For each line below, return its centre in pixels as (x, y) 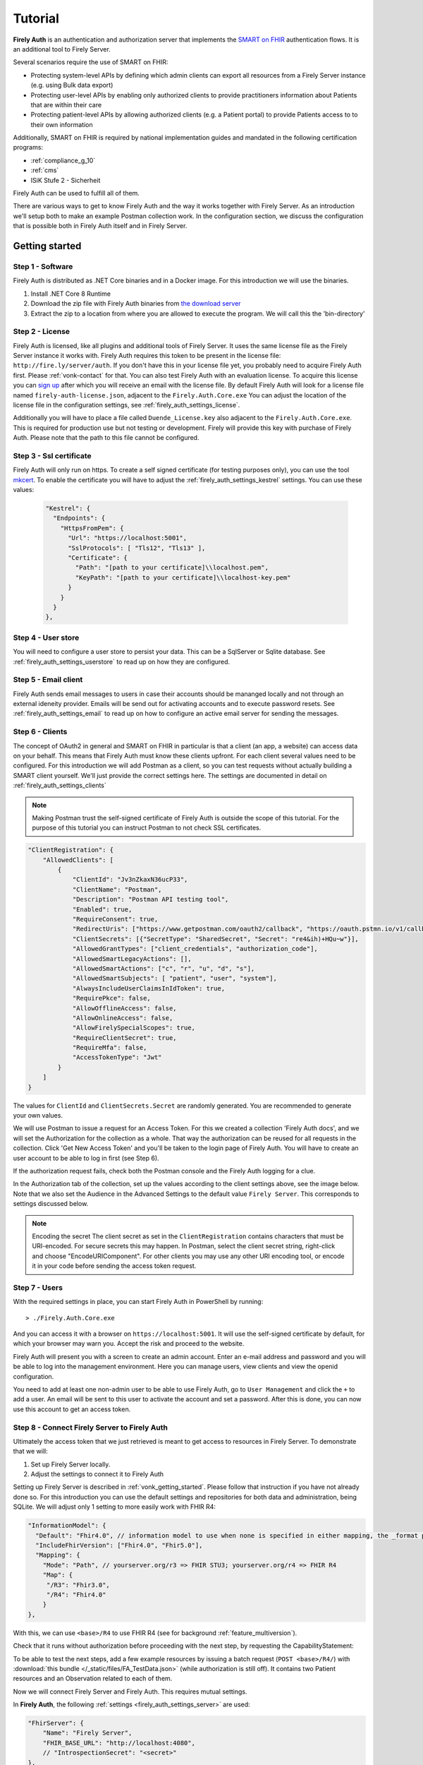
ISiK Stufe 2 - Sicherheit (66, 180)
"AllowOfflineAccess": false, (124, 1008)
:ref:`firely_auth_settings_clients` (60, 785)
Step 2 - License (42, 332)
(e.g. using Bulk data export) (72, 85)
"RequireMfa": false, (110, 1048)
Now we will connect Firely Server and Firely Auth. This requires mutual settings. (130, 1692)
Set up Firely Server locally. (70, 1464)
